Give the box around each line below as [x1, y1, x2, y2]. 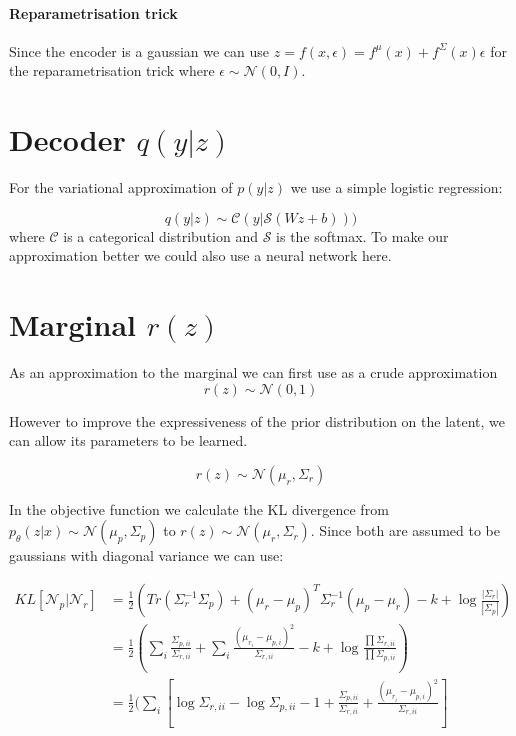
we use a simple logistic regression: [290, 177, 503, 198]
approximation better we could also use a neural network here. [9, 245, 392, 266]
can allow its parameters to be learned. [9, 430, 248, 451]
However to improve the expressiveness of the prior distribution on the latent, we [9, 410, 506, 431]
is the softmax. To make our [276, 225, 449, 246]
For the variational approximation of [9, 177, 233, 198]
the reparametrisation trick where [9, 60, 215, 81]
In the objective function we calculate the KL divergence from [9, 498, 389, 519]
